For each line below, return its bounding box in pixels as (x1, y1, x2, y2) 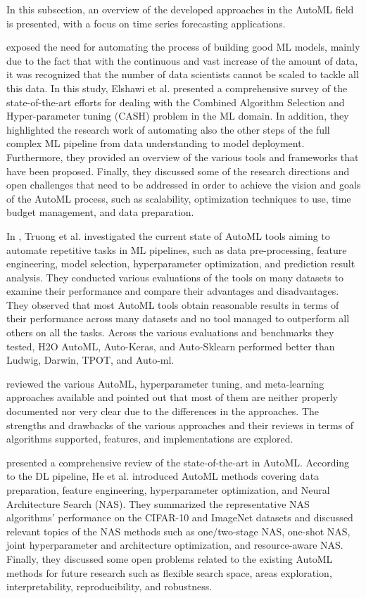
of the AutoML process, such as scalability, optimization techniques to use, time (6, 191, 351, 205)
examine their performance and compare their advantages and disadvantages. (6, 284, 339, 298)
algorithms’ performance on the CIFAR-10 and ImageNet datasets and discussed (6, 510, 353, 525)
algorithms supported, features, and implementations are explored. (6, 431, 294, 446)
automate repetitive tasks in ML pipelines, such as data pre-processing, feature (6, 242, 347, 257)
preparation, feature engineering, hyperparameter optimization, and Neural (6, 483, 330, 497)
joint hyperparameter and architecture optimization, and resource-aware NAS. (6, 537, 343, 552)
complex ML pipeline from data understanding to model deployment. (6, 136, 305, 151)
